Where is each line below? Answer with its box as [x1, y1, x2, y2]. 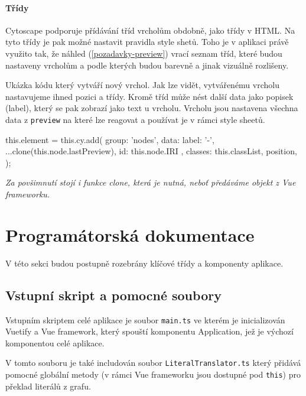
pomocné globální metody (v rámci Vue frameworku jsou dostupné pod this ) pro [5, 368, 301, 380]
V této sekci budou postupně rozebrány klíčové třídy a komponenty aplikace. [5, 257, 284, 269]
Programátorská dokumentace [5, 222, 255, 246]
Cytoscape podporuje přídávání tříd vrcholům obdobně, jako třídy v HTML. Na [5, 24, 295, 36]
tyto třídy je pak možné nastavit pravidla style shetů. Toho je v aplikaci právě [5, 35, 289, 48]
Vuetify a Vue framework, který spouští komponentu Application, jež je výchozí [5, 325, 294, 337]
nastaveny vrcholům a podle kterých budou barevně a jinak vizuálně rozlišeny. [5, 59, 289, 71]
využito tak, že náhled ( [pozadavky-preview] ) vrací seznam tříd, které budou [5, 47, 282, 59]
